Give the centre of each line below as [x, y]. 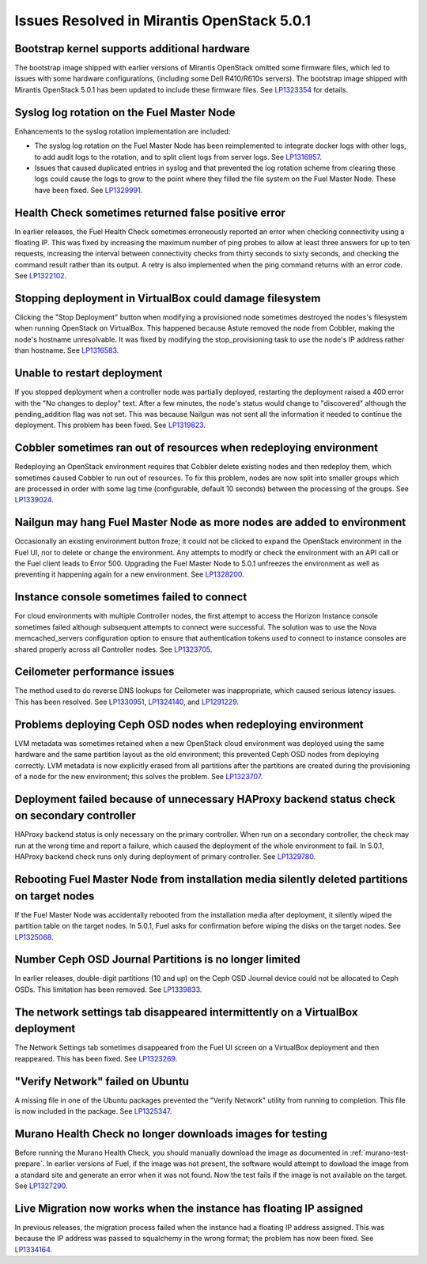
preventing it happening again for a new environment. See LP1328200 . [129, 574]
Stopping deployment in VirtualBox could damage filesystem [168, 298]
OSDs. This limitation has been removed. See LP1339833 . [108, 990]
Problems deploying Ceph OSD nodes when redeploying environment [189, 724]
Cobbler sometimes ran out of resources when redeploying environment [196, 448]
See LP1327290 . [41, 1186]
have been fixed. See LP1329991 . [89, 190]
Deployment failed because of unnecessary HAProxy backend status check [205, 799]
